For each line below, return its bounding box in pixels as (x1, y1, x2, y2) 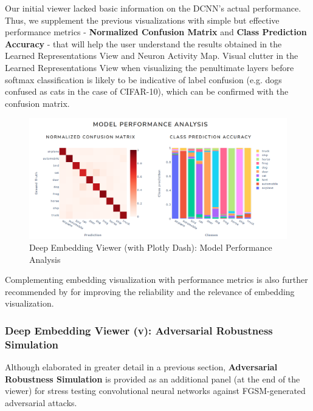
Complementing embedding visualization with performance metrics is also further (5, 273, 308, 286)
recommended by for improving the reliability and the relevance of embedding (5, 285, 295, 297)
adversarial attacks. (5, 396, 77, 409)
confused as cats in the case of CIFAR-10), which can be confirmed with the (5, 85, 289, 98)
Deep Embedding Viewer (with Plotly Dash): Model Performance (29, 241, 272, 254)
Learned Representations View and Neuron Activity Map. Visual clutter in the (5, 49, 298, 62)
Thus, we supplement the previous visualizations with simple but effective (5, 13, 280, 26)
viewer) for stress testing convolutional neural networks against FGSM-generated (5, 384, 306, 397)
